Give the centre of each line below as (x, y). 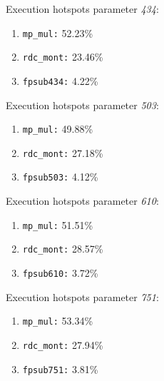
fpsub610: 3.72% (60, 273)
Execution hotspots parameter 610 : (82, 201)
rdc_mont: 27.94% (63, 344)
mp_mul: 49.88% (58, 129)
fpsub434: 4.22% (60, 80)
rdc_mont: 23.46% (63, 57)
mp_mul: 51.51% (58, 224)
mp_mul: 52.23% (58, 32)
